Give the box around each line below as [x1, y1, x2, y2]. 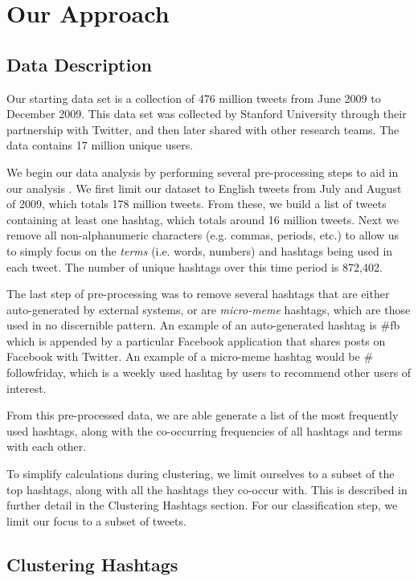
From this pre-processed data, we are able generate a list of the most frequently [6, 407, 399, 423]
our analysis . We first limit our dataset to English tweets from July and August [6, 179, 402, 196]
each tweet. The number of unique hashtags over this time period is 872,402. [6, 258, 383, 275]
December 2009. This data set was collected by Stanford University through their [6, 105, 407, 122]
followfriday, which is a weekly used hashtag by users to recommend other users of [6, 364, 412, 381]
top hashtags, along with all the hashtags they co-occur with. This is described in [6, 481, 408, 497]
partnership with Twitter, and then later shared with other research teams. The [6, 121, 400, 137]
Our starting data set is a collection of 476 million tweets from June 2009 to [6, 89, 381, 106]
